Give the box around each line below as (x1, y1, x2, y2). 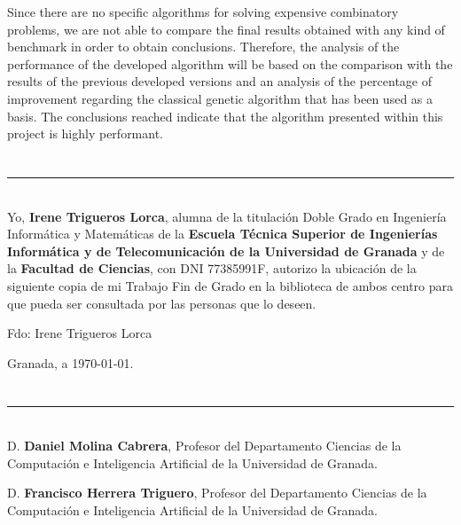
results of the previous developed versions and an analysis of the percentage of (7, 72, 433, 90)
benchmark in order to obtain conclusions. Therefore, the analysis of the (7, 37, 400, 56)
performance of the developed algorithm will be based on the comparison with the (7, 54, 453, 73)
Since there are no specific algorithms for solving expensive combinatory (7, 3, 399, 20)
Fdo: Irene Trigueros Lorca (7, 324, 152, 342)
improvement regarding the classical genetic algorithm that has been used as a (7, 89, 434, 107)
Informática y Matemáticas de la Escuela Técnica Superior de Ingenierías (7, 224, 438, 243)
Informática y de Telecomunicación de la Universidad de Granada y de (7, 241, 445, 260)
